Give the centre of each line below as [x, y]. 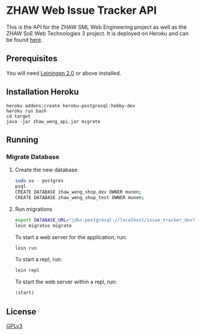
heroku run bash [26, 111]
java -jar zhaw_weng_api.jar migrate [53, 121]
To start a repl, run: [38, 259]
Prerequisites [32, 58]
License [21, 311]
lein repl [27, 270]
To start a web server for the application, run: [71, 237]
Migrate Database [33, 156]
